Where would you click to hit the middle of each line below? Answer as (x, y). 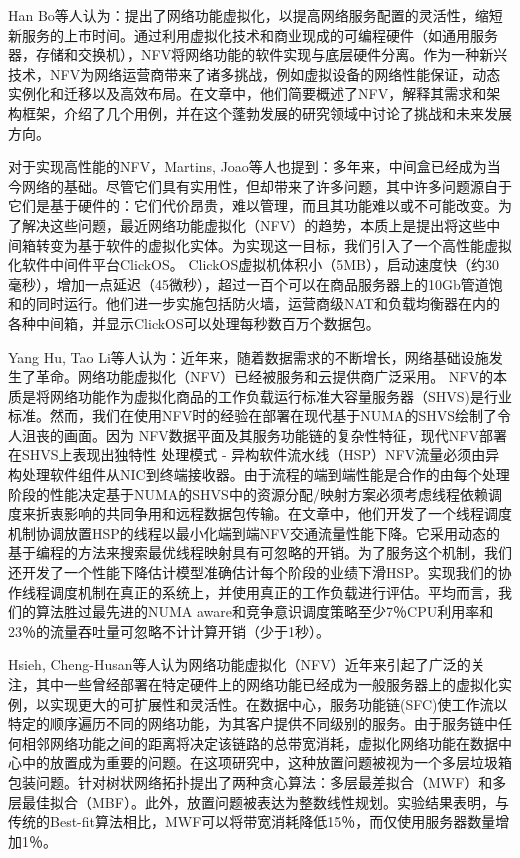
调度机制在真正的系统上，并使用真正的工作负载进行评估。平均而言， (273, 591)
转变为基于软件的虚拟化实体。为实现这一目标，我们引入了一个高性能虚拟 (273, 244)
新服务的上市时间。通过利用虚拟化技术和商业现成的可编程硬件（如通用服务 (253, 34)
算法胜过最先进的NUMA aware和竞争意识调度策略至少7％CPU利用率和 (264, 611)
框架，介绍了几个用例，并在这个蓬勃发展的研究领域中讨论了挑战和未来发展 (266, 112)
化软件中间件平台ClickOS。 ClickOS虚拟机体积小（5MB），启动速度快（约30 (253, 264)
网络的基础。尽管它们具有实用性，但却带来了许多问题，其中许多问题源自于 (266, 185)
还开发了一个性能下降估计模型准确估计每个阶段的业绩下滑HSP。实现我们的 (253, 572)
